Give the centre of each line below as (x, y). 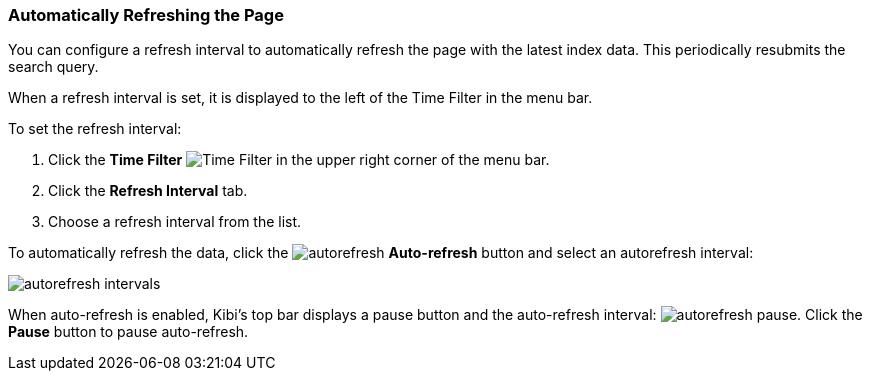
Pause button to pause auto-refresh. (128, 332)
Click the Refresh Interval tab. (148, 191)
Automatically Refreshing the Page (146, 15)
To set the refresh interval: (95, 129)
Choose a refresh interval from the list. (175, 222)
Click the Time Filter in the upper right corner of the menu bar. (299, 160)
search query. (53, 67)
